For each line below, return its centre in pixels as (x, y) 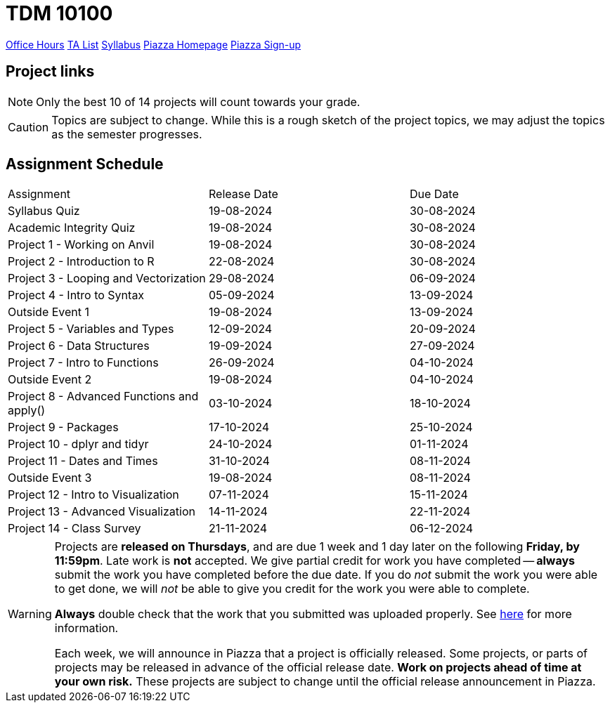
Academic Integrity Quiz (72, 228)
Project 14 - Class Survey (74, 529)
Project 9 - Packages (63, 427)
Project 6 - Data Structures (79, 346)
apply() (27, 411)
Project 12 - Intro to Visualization (93, 495)
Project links (50, 72)
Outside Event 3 (50, 478)
